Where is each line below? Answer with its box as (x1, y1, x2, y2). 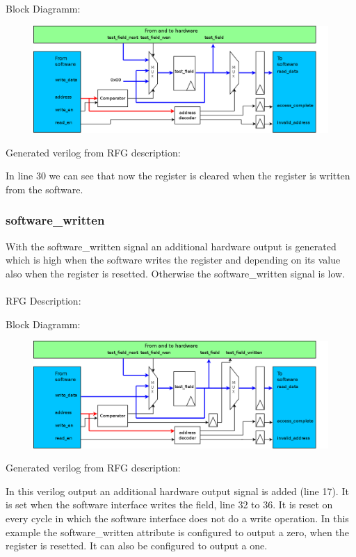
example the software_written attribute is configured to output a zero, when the (6, 524, 349, 539)
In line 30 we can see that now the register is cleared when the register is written (6, 168, 350, 183)
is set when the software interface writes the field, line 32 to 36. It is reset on (6, 497, 333, 512)
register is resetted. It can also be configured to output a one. (6, 538, 268, 553)
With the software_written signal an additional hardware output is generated (6, 239, 337, 253)
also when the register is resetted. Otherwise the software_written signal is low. (6, 266, 346, 280)
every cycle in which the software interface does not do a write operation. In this (6, 511, 349, 525)
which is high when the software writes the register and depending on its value (6, 252, 341, 267)
